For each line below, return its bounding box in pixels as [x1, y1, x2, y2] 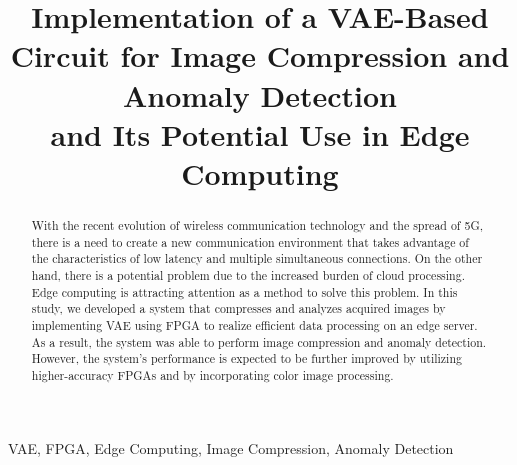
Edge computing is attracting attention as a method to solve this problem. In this [31, 283, 458, 300]
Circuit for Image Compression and [10, 35, 510, 76]
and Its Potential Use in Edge [50, 113, 470, 154]
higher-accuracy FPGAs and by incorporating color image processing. [31, 366, 394, 383]
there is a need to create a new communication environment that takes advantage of [31, 233, 469, 250]
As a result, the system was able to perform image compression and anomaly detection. [31, 333, 487, 350]
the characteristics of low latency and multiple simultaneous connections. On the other [31, 250, 483, 267]
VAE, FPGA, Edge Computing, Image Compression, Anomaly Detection [8, 438, 454, 459]
